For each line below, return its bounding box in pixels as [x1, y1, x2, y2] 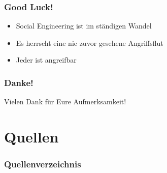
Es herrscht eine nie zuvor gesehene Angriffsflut [16, 37, 163, 48]
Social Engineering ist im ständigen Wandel [16, 20, 152, 31]
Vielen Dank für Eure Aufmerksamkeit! [4, 96, 126, 107]
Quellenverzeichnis [4, 158, 81, 170]
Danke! [4, 76, 34, 89]
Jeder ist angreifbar [16, 54, 77, 65]
